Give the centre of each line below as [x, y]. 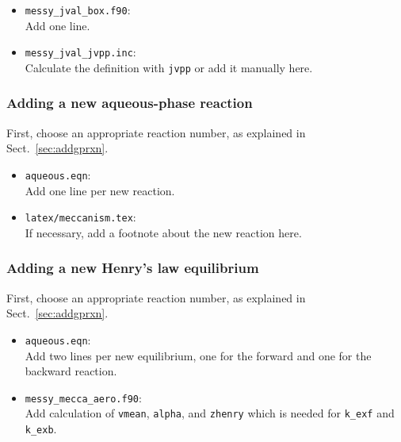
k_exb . [41, 429]
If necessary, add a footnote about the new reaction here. [163, 232]
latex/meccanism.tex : [80, 217]
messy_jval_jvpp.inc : [80, 52]
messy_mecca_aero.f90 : [83, 397]
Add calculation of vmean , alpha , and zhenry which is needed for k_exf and [210, 413]
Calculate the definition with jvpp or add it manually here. [169, 67]
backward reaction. [71, 371]
